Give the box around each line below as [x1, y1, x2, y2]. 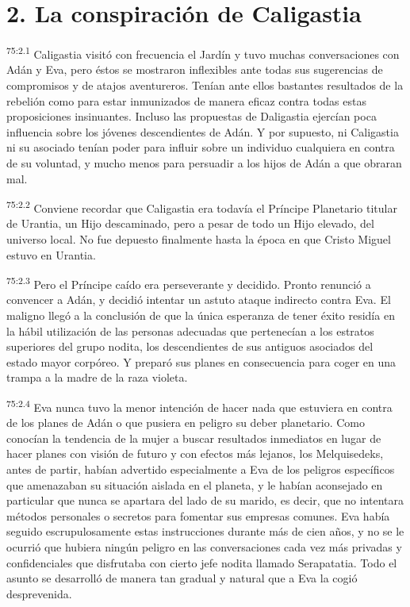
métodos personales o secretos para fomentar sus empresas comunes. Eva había [6, 507, 390, 524]
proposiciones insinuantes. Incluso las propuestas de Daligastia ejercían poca [6, 108, 377, 125]
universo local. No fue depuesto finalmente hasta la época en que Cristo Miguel [6, 230, 391, 247]
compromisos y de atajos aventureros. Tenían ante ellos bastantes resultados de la [6, 76, 404, 93]
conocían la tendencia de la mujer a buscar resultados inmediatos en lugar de [6, 429, 381, 446]
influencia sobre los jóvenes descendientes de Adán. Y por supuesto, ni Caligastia [6, 123, 399, 140]
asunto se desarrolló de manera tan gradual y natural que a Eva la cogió [6, 570, 358, 586]
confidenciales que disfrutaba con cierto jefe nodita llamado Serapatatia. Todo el [6, 554, 397, 571]
